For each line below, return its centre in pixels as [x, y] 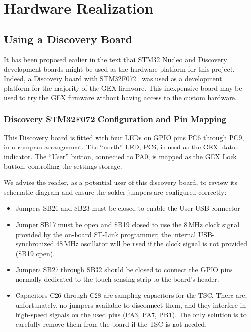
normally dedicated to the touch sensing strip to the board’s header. [117, 279]
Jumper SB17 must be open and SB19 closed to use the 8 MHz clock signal [127, 224]
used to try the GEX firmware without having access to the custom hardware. [120, 97]
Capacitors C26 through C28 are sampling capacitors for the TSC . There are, [131, 295]
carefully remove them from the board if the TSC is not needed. [111, 324]
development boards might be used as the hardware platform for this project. [119, 69]
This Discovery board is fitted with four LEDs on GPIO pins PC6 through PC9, [124, 137]
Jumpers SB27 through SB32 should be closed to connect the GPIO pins [124, 269]
